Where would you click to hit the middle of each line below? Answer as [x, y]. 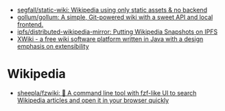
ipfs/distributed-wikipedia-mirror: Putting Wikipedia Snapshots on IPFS [117, 32]
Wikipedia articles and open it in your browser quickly [93, 100]
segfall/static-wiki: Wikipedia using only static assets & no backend [112, 10]
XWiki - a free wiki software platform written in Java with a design [110, 39]
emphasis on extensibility [53, 46]
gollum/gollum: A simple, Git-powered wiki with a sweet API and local [115, 17]
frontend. [30, 24]
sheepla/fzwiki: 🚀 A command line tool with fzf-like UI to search [107, 92]
